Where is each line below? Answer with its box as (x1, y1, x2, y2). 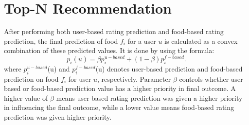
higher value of (4, 92, 48, 103)
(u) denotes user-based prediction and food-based (95, 63, 243, 73)
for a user (127, 36, 156, 46)
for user (68, 73, 91, 84)
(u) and (47, 63, 70, 73)
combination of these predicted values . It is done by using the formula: (4, 45, 214, 55)
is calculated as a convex (164, 36, 238, 46)
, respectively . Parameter (97, 73, 171, 84)
